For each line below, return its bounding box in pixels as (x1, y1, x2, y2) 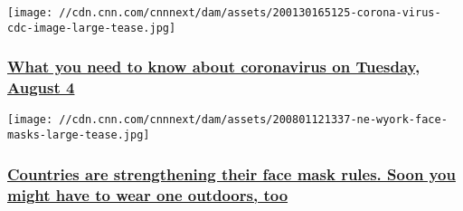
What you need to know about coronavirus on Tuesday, (7, 55, 420, 78)
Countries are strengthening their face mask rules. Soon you (7, 162, 456, 185)
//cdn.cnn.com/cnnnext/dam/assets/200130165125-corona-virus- (59, 6, 441, 19)
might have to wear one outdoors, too (7, 183, 288, 206)
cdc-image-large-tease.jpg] (7, 21, 176, 34)
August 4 (7, 76, 75, 99)
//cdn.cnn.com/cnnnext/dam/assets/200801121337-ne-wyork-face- (59, 113, 448, 127)
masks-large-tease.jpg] (7, 129, 150, 142)
